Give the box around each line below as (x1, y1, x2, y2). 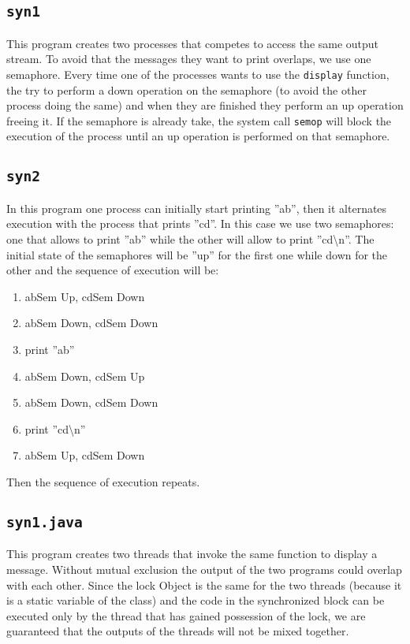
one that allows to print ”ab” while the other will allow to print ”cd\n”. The (6, 231, 375, 248)
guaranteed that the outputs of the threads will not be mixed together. (6, 623, 349, 639)
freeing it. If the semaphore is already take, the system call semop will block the (6, 112, 392, 128)
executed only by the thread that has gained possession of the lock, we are (6, 607, 366, 624)
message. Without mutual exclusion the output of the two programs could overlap (6, 560, 402, 577)
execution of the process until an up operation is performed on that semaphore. (6, 128, 390, 144)
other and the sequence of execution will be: (6, 262, 219, 278)
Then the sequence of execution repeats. (6, 473, 200, 490)
